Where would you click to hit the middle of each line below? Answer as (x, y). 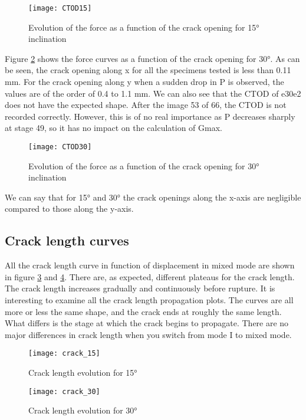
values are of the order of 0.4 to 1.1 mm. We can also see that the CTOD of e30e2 (153, 93)
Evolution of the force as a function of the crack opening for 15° (144, 27)
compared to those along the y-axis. (69, 209)
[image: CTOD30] (60, 147)
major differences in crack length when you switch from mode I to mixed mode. (148, 334)
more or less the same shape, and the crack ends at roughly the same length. (143, 311)
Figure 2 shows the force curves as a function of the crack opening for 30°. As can (152, 58)
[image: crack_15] (64, 354)
